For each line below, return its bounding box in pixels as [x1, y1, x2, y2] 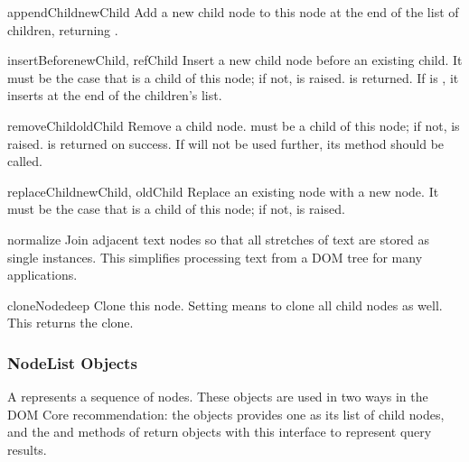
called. [7, 152, 42, 171]
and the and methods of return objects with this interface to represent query [7, 422, 432, 441]
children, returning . [7, 20, 118, 39]
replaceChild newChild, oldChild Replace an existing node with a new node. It [7, 181, 439, 200]
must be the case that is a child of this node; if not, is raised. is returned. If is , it [7, 68, 459, 87]
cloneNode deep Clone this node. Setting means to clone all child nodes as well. [7, 295, 443, 314]
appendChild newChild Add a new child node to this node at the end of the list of [7, 3, 459, 21]
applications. [7, 265, 78, 284]
